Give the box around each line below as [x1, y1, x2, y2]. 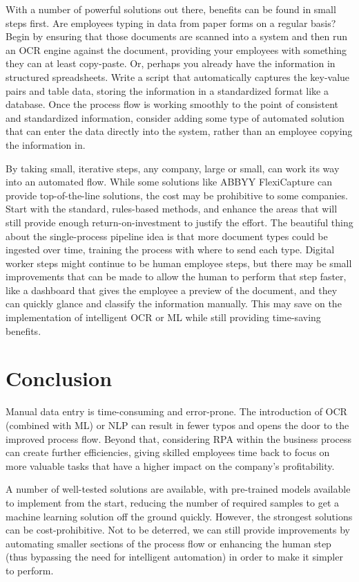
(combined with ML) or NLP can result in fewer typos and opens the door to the [6, 417, 349, 432]
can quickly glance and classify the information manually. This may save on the [6, 296, 342, 311]
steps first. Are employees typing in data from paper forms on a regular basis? [6, 15, 336, 30]
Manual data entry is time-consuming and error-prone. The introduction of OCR [6, 404, 347, 419]
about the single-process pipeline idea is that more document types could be [6, 228, 328, 243]
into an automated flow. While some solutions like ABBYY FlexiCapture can [6, 174, 332, 189]
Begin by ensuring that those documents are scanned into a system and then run [6, 29, 348, 44]
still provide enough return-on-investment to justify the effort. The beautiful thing [6, 215, 353, 229]
